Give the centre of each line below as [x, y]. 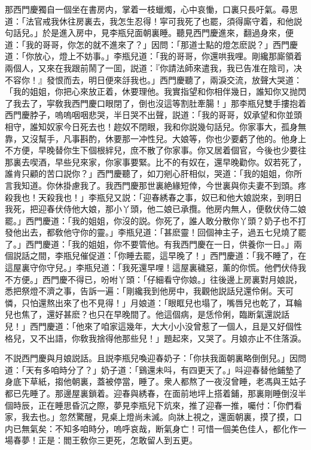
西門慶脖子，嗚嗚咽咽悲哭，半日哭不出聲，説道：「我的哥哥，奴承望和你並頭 [153, 115]
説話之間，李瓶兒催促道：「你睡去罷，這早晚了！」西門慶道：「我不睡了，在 [159, 256]
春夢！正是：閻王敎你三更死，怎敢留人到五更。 [105, 440]
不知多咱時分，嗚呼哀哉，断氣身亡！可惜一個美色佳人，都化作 [176, 428]
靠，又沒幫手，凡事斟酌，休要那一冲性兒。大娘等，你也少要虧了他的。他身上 [155, 138]
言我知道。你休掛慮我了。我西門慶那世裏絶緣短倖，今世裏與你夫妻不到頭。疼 [155, 185]
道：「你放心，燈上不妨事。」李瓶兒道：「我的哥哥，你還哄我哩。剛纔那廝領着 [153, 56]
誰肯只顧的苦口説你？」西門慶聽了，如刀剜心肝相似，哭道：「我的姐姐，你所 [153, 173]
